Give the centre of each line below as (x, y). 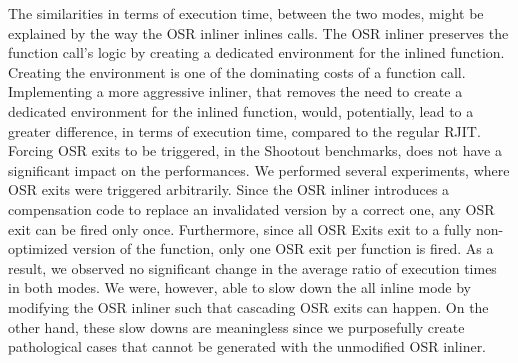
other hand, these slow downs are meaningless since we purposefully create (236, 326)
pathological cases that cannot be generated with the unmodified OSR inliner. (247, 346)
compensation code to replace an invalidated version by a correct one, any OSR (251, 208)
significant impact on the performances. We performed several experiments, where (259, 169)
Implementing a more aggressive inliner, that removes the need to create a (235, 91)
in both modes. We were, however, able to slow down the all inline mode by (239, 287)
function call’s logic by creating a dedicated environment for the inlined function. (256, 52)
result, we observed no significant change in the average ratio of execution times (252, 267)
